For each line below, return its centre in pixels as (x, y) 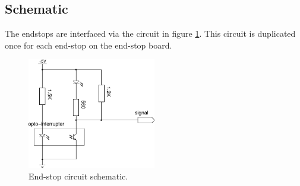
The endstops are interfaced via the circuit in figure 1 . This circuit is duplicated (150, 33)
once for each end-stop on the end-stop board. (89, 45)
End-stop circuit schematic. (78, 176)
